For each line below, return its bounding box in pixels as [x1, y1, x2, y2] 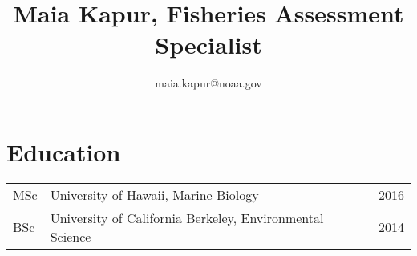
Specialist [155, 28, 262, 61]
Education [6, 135, 121, 168]
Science [50, 226, 91, 246]
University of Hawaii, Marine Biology [50, 185, 259, 204]
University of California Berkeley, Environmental [50, 208, 324, 227]
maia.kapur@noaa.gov [155, 75, 262, 91]
